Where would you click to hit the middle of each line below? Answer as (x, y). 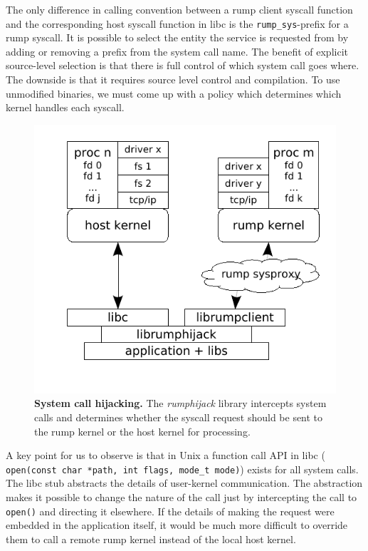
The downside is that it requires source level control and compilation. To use (173, 79)
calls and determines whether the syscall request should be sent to (179, 417)
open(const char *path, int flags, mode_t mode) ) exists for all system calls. (182, 469)
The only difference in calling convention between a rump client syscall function (179, 9)
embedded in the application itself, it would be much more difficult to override (177, 525)
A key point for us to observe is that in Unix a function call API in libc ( (165, 455)
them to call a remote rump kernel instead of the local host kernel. (151, 539)
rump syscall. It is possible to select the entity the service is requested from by (177, 37)
